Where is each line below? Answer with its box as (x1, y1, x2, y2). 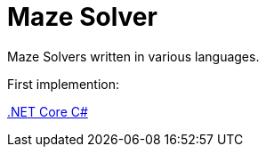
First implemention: (7, 76, 119, 92)
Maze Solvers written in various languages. (7, 48, 260, 64)
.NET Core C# (7, 103, 88, 119)
